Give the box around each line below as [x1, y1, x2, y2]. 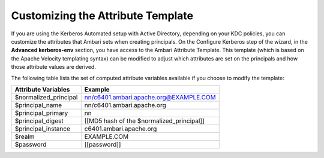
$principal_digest [14, 117, 64, 125]
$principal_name [14, 101, 62, 109]
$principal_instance [14, 124, 70, 133]
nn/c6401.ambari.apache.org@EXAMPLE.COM [84, 93, 216, 101]
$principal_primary [14, 108, 68, 117]
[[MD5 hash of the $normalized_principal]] [84, 117, 205, 125]
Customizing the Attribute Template [11, 9, 194, 22]
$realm [14, 132, 35, 141]
